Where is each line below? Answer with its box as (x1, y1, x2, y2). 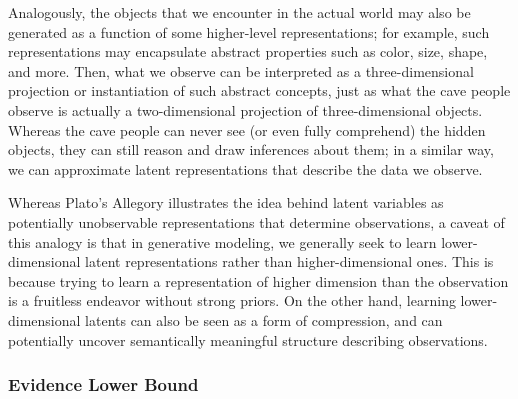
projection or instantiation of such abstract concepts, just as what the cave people (8, 80, 511, 101)
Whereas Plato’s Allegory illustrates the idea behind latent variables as (8, 192, 444, 213)
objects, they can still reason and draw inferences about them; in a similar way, (8, 139, 494, 160)
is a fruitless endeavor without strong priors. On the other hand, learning (8, 290, 456, 311)
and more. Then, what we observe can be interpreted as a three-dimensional (8, 60, 474, 81)
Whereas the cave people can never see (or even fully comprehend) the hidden (8, 119, 486, 140)
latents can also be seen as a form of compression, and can (85, 309, 443, 330)
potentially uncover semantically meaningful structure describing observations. (8, 329, 488, 350)
